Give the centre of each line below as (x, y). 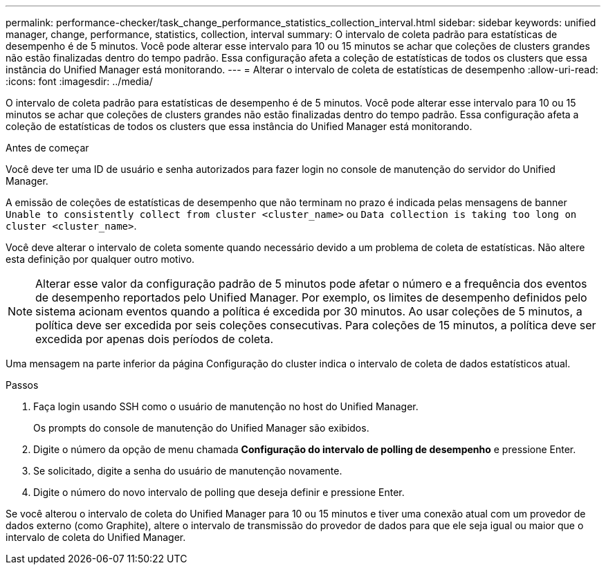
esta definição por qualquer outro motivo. (100, 259)
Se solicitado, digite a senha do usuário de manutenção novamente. (188, 471)
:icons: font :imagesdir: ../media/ (79, 81)
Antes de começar (47, 148)
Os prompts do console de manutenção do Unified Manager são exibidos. (201, 428)
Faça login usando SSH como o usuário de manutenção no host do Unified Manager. (226, 406)
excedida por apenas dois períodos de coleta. (155, 339)
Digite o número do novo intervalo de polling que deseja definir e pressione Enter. (219, 492)
